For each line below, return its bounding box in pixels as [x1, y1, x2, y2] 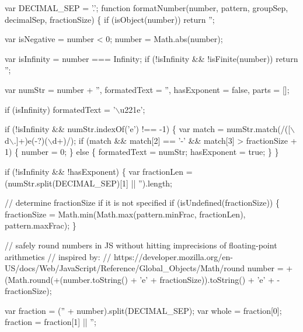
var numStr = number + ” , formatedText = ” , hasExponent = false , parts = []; [5, 83, 290, 95]
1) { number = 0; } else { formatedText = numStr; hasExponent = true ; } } [5, 146, 279, 158]
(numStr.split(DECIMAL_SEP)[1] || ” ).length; [5, 177, 173, 189]
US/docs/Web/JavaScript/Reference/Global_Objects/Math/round [5, 262, 245, 274]
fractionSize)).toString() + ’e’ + [159, 273, 274, 285]
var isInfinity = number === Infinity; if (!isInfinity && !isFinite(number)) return [5, 52, 298, 64]
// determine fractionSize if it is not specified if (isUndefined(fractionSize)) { [5, 196, 280, 209]
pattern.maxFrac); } [5, 219, 76, 231]
